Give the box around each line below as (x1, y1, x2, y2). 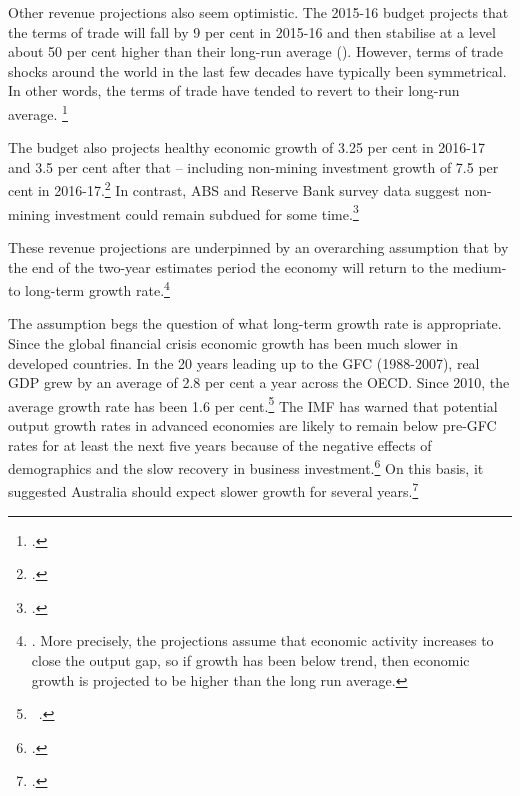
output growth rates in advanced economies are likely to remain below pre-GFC (8, 414, 497, 435)
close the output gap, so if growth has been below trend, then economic (31, 650, 470, 671)
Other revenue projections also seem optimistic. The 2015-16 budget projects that (8, 2, 509, 22)
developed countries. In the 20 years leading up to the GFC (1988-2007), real (8, 352, 480, 373)
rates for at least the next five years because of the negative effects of (8, 434, 432, 455)
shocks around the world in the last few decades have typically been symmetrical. (8, 60, 507, 81)
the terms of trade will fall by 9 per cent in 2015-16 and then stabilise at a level (8, 21, 496, 42)
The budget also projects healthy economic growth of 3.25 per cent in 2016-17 (8, 137, 486, 158)
